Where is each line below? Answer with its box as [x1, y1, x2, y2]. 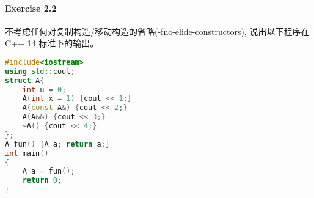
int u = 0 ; [22, 85, 67, 94]
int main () [5, 148, 49, 158]
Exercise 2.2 [5, 1, 57, 14]
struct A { [5, 76, 45, 85]
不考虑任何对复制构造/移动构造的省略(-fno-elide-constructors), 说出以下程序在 [5, 24, 310, 37]
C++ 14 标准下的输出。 [5, 37, 99, 50]
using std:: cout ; [5, 67, 75, 76]
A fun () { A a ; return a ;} [5, 139, 110, 148]
